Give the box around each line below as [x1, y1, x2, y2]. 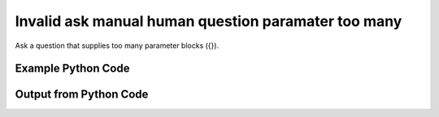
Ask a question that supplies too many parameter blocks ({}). [15, 41, 219, 50]
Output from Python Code [15, 88, 149, 102]
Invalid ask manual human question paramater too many [15, 12, 402, 30]
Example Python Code [15, 62, 130, 76]
